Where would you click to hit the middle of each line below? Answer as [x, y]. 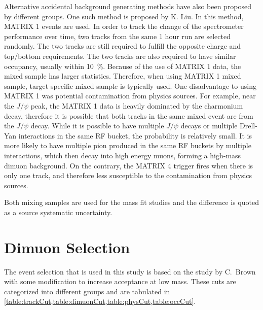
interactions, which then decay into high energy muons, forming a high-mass [123, 155]
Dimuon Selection [67, 247]
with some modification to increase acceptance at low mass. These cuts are [120, 281]
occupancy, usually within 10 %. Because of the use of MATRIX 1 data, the [123, 66]
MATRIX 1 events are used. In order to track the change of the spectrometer [124, 26]
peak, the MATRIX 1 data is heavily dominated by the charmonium [137, 105]
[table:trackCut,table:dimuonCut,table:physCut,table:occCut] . [100, 301]
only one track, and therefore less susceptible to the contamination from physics [128, 175]
